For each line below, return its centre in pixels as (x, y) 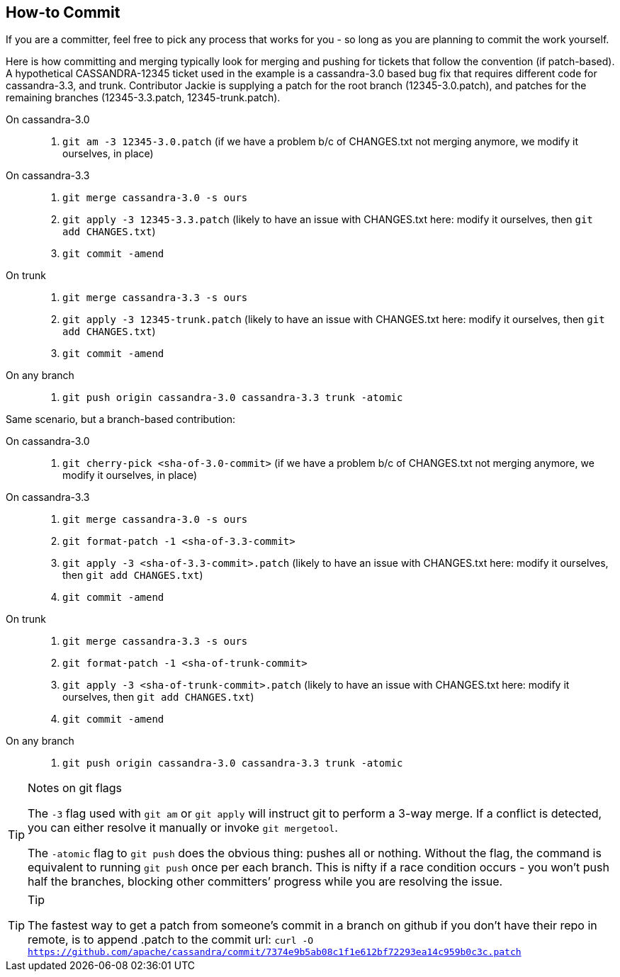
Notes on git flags (75, 788)
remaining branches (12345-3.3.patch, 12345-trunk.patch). (143, 98)
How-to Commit (63, 12)
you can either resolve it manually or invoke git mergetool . (183, 828)
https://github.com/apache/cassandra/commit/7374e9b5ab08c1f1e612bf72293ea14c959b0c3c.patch (275, 952)
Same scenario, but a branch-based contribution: (121, 419)
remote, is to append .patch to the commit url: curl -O (171, 940)
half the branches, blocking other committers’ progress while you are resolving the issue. (265, 882)
